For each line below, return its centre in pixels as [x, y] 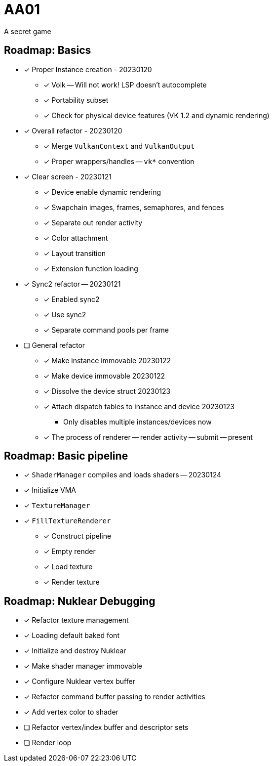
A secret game [28, 31]
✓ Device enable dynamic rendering [102, 192]
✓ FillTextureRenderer [67, 521]
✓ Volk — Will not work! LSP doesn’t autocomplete [125, 85]
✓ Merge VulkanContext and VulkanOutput [119, 146]
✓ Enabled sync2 [72, 299]
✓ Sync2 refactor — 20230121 [72, 284]
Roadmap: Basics [48, 50]
